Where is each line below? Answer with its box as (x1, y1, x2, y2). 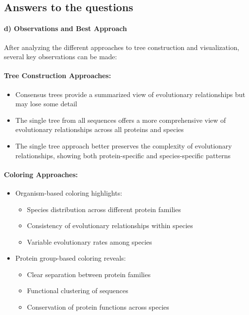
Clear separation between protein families (27, 269, 151, 279)
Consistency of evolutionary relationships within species (27, 220, 193, 231)
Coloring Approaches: (4, 169, 78, 179)
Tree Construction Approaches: (4, 70, 111, 81)
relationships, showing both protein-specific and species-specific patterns (15, 150, 231, 160)
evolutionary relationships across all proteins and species (15, 124, 184, 134)
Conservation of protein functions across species (27, 302, 169, 312)
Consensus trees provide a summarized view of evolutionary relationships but (15, 89, 246, 99)
